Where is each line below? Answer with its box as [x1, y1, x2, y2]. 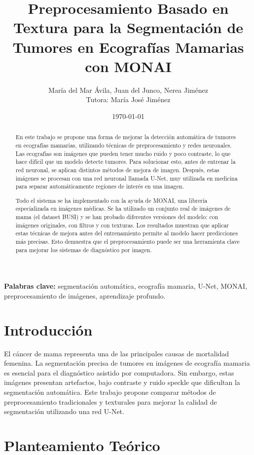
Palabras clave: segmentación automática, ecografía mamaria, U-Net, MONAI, [4, 281, 247, 291]
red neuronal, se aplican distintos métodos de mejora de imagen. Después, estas [15, 165, 219, 174]
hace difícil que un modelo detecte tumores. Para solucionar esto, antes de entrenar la [15, 157, 236, 166]
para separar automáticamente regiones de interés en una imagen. [15, 182, 184, 190]
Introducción [4, 319, 93, 340]
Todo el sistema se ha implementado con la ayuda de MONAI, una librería [15, 196, 208, 204]
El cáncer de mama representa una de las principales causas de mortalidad [4, 348, 229, 358]
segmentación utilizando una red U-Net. [4, 406, 124, 417]
